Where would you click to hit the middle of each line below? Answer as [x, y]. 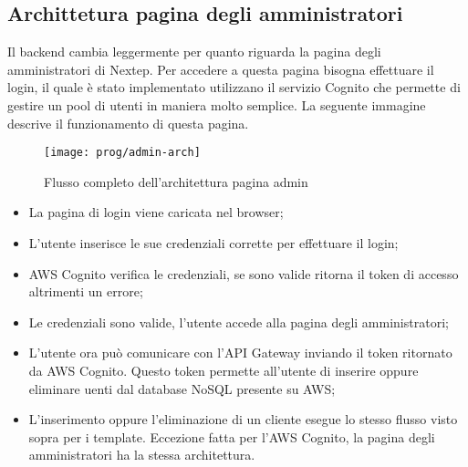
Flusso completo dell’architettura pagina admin [176, 181]
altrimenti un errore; [86, 291]
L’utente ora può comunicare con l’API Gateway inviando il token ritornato [240, 353]
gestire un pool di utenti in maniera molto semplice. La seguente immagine [217, 104]
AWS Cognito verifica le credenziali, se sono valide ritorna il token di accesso [244, 273]
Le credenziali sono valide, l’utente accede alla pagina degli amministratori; [239, 322]
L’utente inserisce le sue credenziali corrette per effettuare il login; [213, 243]
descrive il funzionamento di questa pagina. [128, 123]
